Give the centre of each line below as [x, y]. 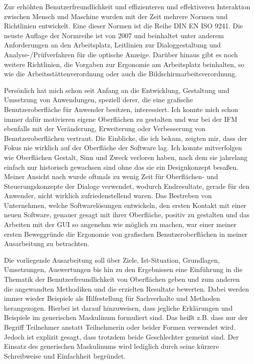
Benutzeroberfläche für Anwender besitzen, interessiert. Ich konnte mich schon [121, 109]
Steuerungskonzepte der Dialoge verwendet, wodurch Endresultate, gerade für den [127, 186]
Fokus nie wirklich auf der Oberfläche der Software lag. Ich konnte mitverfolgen [123, 148]
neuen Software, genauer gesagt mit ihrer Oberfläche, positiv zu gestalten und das [127, 215]
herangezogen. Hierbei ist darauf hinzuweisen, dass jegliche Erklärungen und [118, 307]
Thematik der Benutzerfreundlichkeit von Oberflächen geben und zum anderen [122, 279]
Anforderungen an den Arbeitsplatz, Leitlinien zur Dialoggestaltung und [112, 45]
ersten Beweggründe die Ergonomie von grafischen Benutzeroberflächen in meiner [126, 234]
